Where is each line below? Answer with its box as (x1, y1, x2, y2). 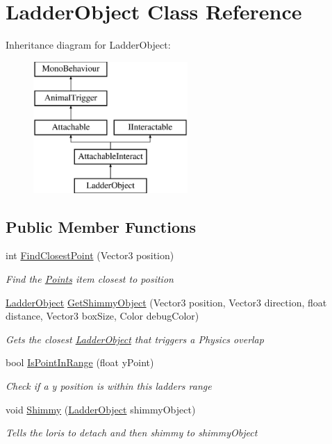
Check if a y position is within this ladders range (6, 379, 212, 393)
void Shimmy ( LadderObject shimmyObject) (6, 402, 196, 416)
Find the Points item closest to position (6, 272, 174, 286)
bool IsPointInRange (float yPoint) (6, 355, 154, 370)
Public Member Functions (6, 215, 196, 237)
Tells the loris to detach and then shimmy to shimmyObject (6, 425, 258, 440)
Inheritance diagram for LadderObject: (6, 38, 171, 52)
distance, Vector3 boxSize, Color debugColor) (6, 309, 199, 323)
